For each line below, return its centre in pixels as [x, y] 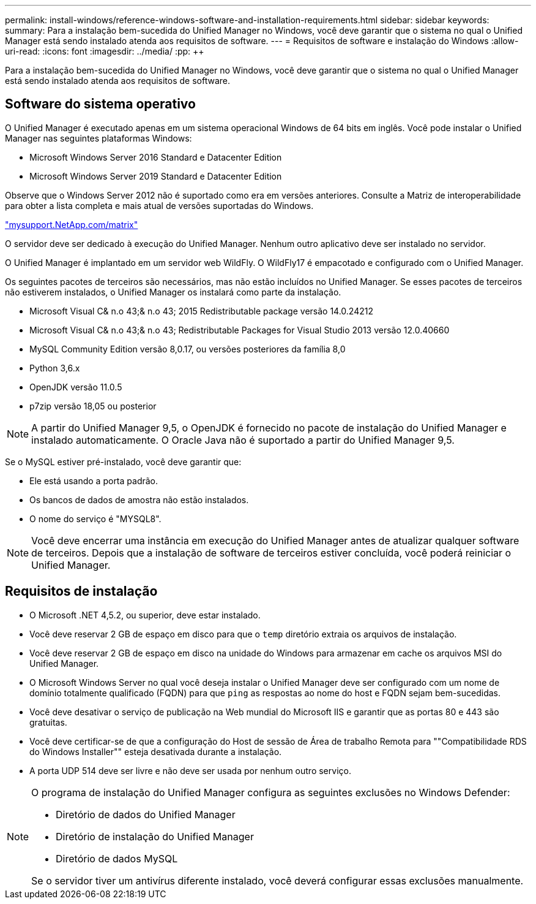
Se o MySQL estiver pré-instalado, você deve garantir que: [123, 461]
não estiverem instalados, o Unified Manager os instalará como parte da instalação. [173, 292]
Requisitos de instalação [81, 591]
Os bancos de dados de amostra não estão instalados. [139, 499]
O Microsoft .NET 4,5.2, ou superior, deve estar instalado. [145, 615]
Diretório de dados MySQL [117, 858]
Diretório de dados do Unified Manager [146, 814]
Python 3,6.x [55, 368]
